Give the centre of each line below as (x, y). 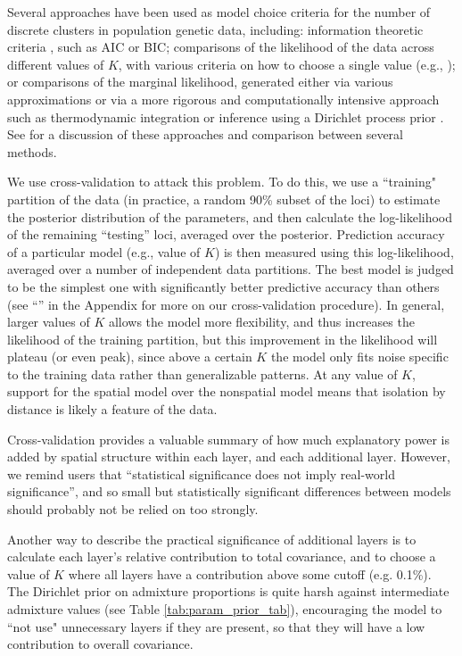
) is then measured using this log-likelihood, (334, 251)
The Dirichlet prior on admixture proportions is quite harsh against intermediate (228, 591)
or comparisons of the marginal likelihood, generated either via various (200, 82)
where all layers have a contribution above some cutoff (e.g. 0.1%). (250, 573)
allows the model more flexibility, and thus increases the (261, 322)
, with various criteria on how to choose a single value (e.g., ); (287, 64)
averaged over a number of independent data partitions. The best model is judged (231, 269)
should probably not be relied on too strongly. (133, 509)
